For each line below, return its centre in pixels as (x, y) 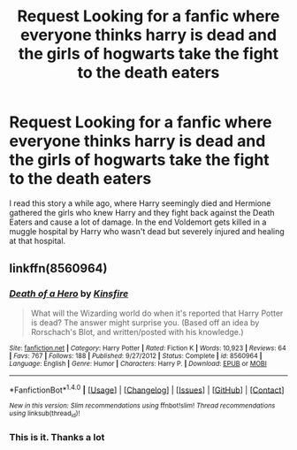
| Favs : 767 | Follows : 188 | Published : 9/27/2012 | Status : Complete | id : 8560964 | (136, 355)
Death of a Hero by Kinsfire (69, 294)
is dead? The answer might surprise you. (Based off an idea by (145, 322)
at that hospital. (38, 240)
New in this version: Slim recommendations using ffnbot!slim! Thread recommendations (142, 406)
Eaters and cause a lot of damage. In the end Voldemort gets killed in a (138, 222)
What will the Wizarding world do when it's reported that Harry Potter (157, 313)
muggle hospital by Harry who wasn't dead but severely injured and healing (147, 231)
